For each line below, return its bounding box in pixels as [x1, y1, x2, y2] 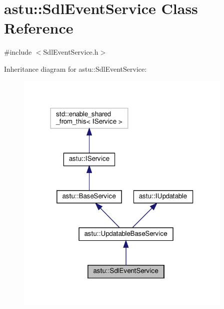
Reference [4, 18, 73, 38]
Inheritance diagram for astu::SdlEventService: [4, 63, 147, 74]
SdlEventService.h [43, 47, 98, 57]
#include [4, 47, 32, 57]
